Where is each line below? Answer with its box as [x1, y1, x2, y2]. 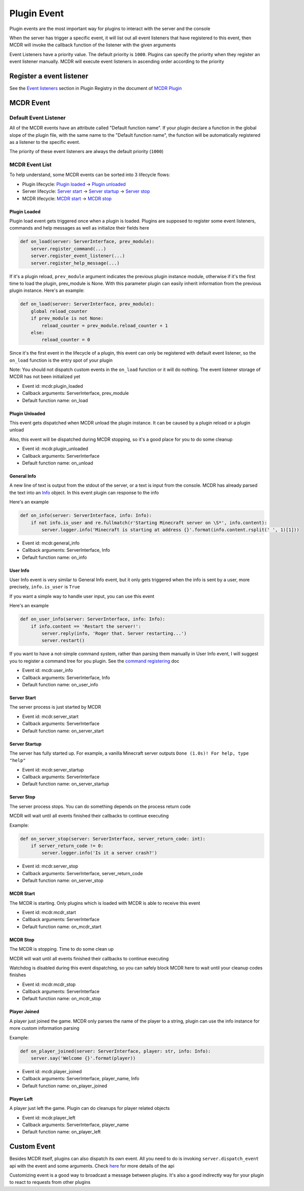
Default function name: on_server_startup [22, 781, 109, 787]
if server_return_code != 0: [31, 843, 104, 849]
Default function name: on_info [22, 554, 87, 560]
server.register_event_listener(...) [31, 253, 125, 259]
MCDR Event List [9, 161, 52, 168]
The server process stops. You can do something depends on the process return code [9, 803, 191, 809]
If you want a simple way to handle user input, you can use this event [9, 593, 155, 599]
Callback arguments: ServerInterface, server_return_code [22, 870, 143, 876]
